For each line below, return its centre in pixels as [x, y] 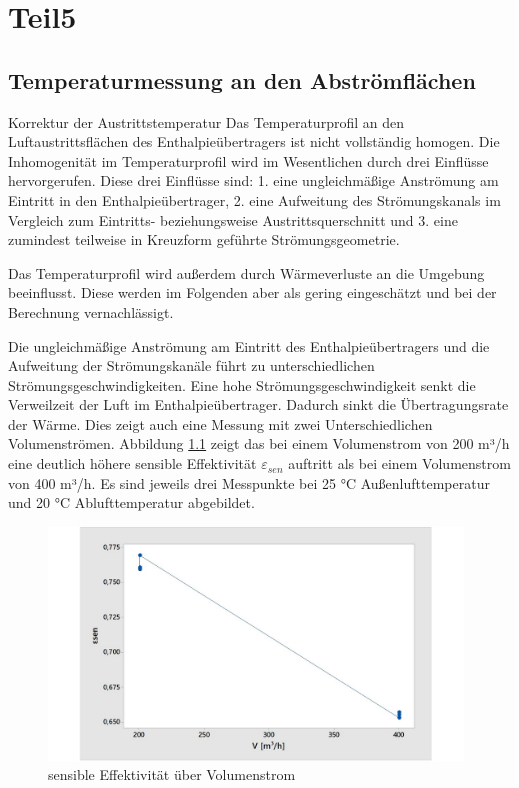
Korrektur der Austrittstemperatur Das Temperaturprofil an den [206, 121]
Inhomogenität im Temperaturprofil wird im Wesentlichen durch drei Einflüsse [248, 160]
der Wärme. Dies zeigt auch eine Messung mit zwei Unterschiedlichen [220, 423]
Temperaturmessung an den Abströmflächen [242, 79]
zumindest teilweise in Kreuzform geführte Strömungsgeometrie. [204, 239]
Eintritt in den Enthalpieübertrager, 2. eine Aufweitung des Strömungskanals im [254, 199]
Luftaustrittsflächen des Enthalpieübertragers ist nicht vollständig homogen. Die [254, 141]
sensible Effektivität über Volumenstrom [172, 774]
